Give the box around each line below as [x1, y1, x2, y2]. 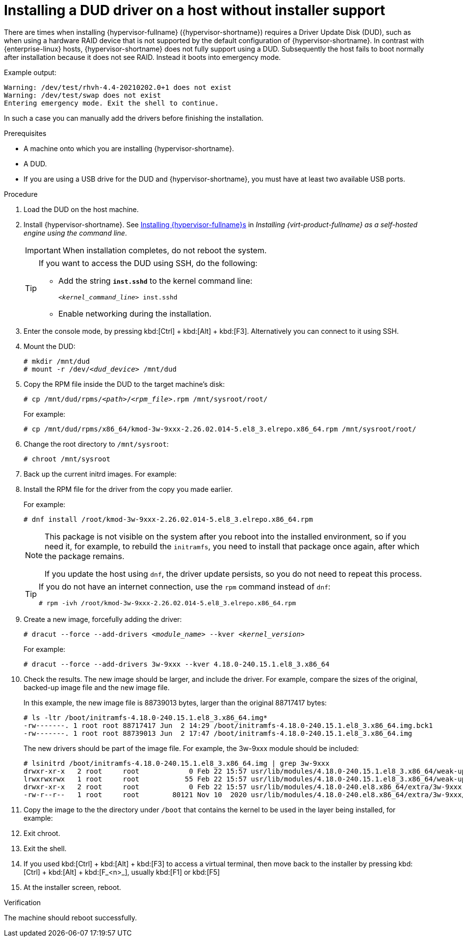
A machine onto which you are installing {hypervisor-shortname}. [24, 144, 234, 153]
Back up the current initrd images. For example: [24, 469, 177, 478]
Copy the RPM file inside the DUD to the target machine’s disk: [24, 379, 225, 388]
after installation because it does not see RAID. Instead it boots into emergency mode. [4, 53, 281, 61]
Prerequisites [4, 129, 47, 137]
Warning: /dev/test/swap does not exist [4, 91, 161, 99]
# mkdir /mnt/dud [24, 357, 90, 365]
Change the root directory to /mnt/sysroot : [24, 439, 169, 448]
